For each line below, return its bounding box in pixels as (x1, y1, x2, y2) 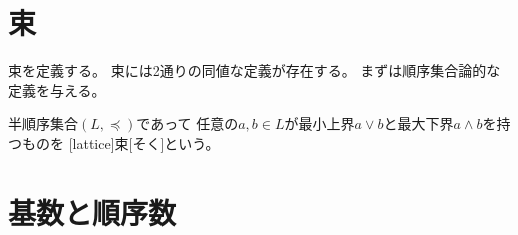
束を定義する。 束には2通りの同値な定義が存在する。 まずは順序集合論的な (8, 60, 501, 81)
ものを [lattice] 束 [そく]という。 (21, 132, 220, 153)
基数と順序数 (8, 191, 177, 232)
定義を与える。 (8, 79, 106, 100)
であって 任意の (136, 113, 239, 134)
